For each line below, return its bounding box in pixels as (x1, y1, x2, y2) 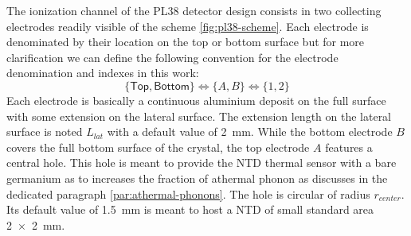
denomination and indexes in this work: (6, 64, 199, 81)
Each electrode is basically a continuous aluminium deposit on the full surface (6, 91, 386, 108)
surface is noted (6, 123, 83, 140)
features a (325, 138, 373, 155)
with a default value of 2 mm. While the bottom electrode (107, 123, 393, 140)
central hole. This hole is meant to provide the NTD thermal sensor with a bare (6, 154, 397, 171)
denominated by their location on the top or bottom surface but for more (6, 33, 365, 50)
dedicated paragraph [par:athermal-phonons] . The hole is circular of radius (6, 185, 370, 202)
